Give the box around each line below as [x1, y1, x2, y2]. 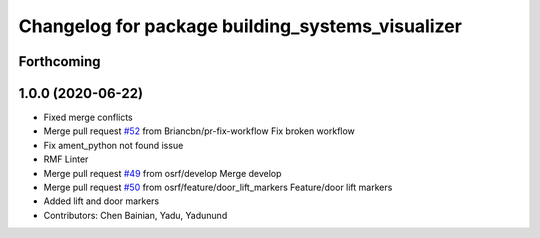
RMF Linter [43, 153, 89, 165]
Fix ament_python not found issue [43, 139, 184, 151]
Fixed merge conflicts [43, 111, 134, 124]
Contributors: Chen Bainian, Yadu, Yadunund [43, 209, 228, 221]
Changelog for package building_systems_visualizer [18, 15, 462, 37]
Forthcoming [18, 53, 101, 70]
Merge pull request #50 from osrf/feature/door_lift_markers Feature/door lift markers [43, 181, 393, 194]
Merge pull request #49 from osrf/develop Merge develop [43, 167, 282, 179]
